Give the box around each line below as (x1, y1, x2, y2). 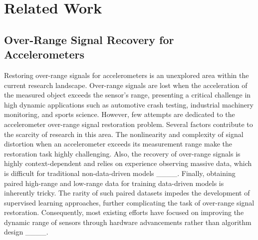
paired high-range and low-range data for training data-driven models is (4, 177, 224, 188)
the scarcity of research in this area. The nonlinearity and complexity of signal (4, 128, 244, 139)
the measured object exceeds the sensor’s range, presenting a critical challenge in (4, 89, 251, 100)
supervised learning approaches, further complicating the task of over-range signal (4, 197, 255, 207)
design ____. (4, 226, 48, 237)
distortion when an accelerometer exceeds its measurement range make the (4, 138, 232, 149)
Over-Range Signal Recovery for (4, 31, 174, 47)
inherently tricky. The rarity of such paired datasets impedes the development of (4, 187, 250, 198)
